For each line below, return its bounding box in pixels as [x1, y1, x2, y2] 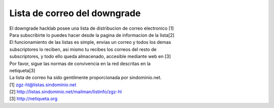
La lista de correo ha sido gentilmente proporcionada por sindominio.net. [9, 75, 162, 81]
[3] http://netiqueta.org [9, 96, 58, 102]
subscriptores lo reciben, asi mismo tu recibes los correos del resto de [9, 46, 157, 52]
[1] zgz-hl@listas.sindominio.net [9, 81, 77, 88]
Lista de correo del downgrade [9, 8, 141, 19]
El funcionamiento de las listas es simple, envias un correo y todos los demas [9, 39, 172, 45]
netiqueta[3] [9, 67, 36, 73]
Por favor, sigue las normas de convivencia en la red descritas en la [9, 61, 151, 67]
